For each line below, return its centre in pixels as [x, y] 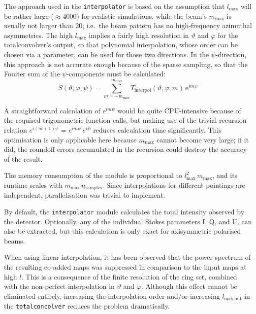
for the [228, 35]
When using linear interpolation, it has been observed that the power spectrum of [128, 257]
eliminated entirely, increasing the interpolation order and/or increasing [112, 296]
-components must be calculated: [116, 74]
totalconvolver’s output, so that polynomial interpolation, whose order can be [121, 45]
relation [16, 130]
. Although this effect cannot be [189, 286]
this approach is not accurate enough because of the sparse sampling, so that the [126, 64]
